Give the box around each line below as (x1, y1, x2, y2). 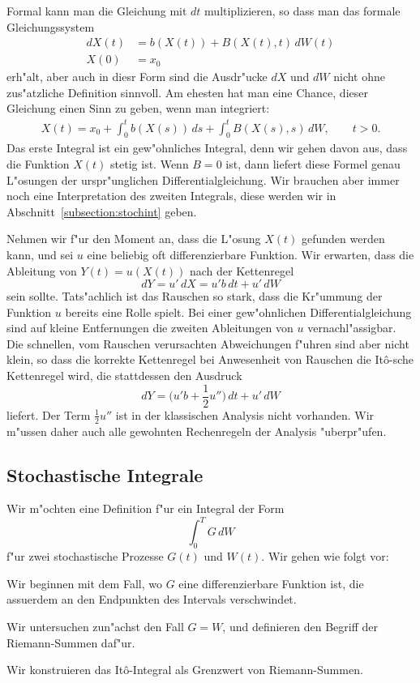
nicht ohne (333, 68, 386, 85)
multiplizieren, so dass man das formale (204, 2, 401, 19)
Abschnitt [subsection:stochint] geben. (6, 203, 197, 220)
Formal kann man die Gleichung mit (6, 2, 187, 19)
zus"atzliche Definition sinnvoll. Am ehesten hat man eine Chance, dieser (6, 83, 368, 100)
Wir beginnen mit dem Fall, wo (6, 574, 162, 591)
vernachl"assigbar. (307, 319, 396, 336)
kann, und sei (6, 245, 74, 263)
